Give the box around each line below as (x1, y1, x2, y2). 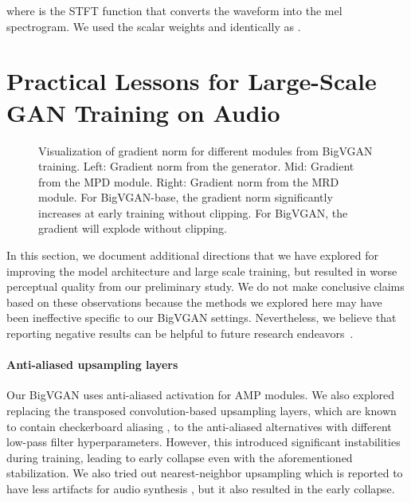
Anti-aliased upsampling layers (6, 356, 178, 373)
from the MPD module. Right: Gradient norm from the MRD (38, 173, 339, 190)
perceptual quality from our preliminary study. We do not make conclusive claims (6, 278, 405, 295)
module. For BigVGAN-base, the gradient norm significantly (38, 189, 333, 206)
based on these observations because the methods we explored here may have (6, 293, 382, 310)
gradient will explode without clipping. (38, 220, 227, 237)
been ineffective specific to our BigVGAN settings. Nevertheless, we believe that (6, 309, 397, 326)
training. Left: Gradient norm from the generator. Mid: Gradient (38, 158, 354, 175)
